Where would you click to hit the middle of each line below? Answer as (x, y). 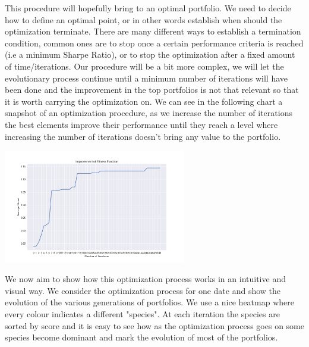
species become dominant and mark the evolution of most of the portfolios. (141, 337)
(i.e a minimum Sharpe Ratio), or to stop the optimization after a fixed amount (150, 54)
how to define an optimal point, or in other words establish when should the (144, 19)
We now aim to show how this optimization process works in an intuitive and (145, 279)
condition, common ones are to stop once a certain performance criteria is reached (154, 43)
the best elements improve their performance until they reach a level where (141, 124)
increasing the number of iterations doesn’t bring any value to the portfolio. (143, 136)
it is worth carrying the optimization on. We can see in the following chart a (144, 101)
